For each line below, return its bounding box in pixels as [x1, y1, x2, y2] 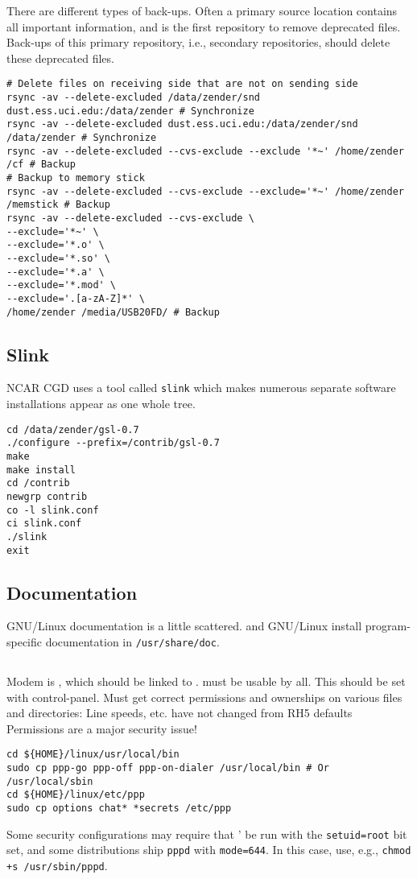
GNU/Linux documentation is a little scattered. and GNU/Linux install [6, 617, 362, 634]
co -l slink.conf [6, 504, 99, 516]
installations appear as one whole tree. [6, 395, 196, 412]
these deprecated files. [6, 49, 114, 66]
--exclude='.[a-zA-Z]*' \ [6, 292, 145, 304]
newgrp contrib [6, 490, 88, 502]
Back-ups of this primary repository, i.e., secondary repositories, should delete [6, 34, 390, 51]
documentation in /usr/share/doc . [45, 633, 220, 650]
